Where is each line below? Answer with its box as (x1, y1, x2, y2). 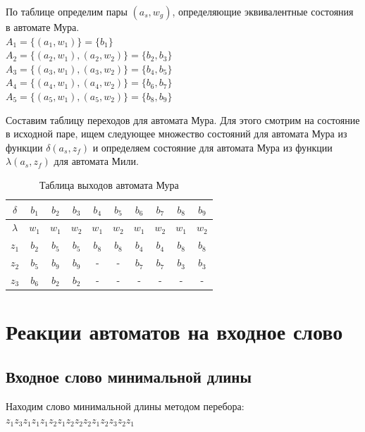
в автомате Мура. (6, 20, 80, 34)
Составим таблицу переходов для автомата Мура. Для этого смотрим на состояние (6, 112, 360, 127)
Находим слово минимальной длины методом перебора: (6, 398, 245, 413)
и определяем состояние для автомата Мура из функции (92, 140, 333, 154)
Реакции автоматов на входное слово (6, 317, 343, 346)
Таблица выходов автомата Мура (39, 177, 179, 192)
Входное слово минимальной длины (6, 365, 252, 387)
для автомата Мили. (54, 154, 139, 168)
